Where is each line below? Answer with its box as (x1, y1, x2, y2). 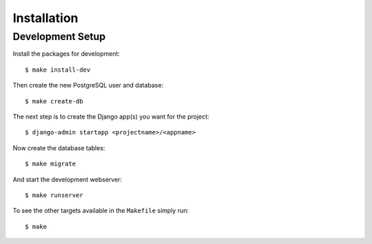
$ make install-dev (25, 65, 91, 74)
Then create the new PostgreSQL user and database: (12, 81, 164, 90)
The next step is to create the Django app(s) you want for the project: (12, 112, 209, 121)
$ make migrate (25, 160, 76, 168)
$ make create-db (25, 97, 83, 105)
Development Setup (12, 30, 106, 43)
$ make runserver (25, 191, 83, 199)
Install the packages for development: (12, 50, 121, 58)
